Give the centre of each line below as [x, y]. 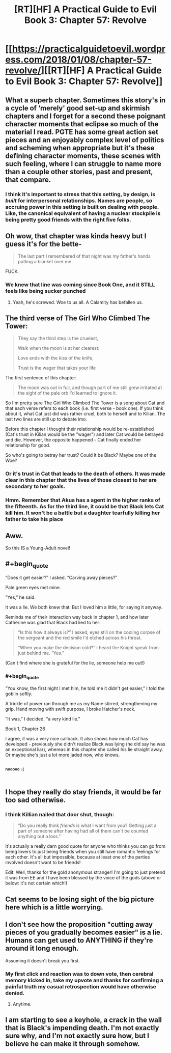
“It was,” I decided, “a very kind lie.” [43, 718]
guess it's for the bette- [44, 244]
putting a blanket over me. [45, 262]
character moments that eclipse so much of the [82, 124]
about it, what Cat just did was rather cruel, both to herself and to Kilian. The [85, 414]
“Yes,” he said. [21, 597]
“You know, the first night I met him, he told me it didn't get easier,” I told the [85, 688]
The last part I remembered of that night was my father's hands [84, 256]
